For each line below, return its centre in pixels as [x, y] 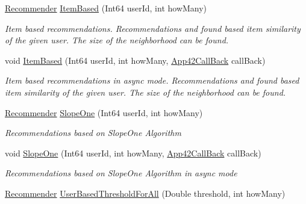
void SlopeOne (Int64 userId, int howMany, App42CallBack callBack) [133, 153]
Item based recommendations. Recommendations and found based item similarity [153, 28]
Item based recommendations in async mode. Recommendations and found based [152, 80]
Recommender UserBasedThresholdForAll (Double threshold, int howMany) [145, 193]
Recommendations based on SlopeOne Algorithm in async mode [121, 173]
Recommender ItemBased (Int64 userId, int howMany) [106, 8]
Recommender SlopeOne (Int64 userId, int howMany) [104, 112]
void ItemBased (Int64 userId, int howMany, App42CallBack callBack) [135, 60]
